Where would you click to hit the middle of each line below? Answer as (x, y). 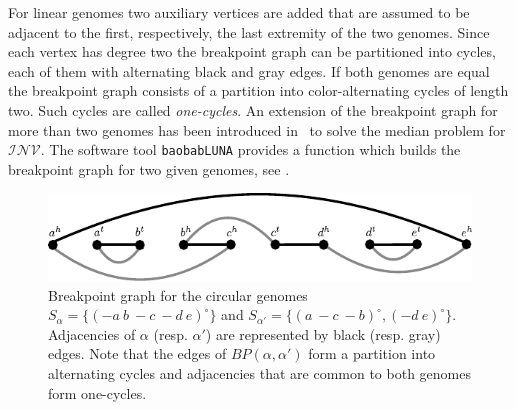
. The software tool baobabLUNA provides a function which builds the (250, 149)
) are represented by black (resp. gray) (323, 333)
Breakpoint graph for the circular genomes (178, 294)
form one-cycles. (97, 392)
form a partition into (372, 353)
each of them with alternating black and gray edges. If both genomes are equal (249, 70)
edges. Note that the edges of (137, 353)
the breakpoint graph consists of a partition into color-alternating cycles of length (258, 90)
